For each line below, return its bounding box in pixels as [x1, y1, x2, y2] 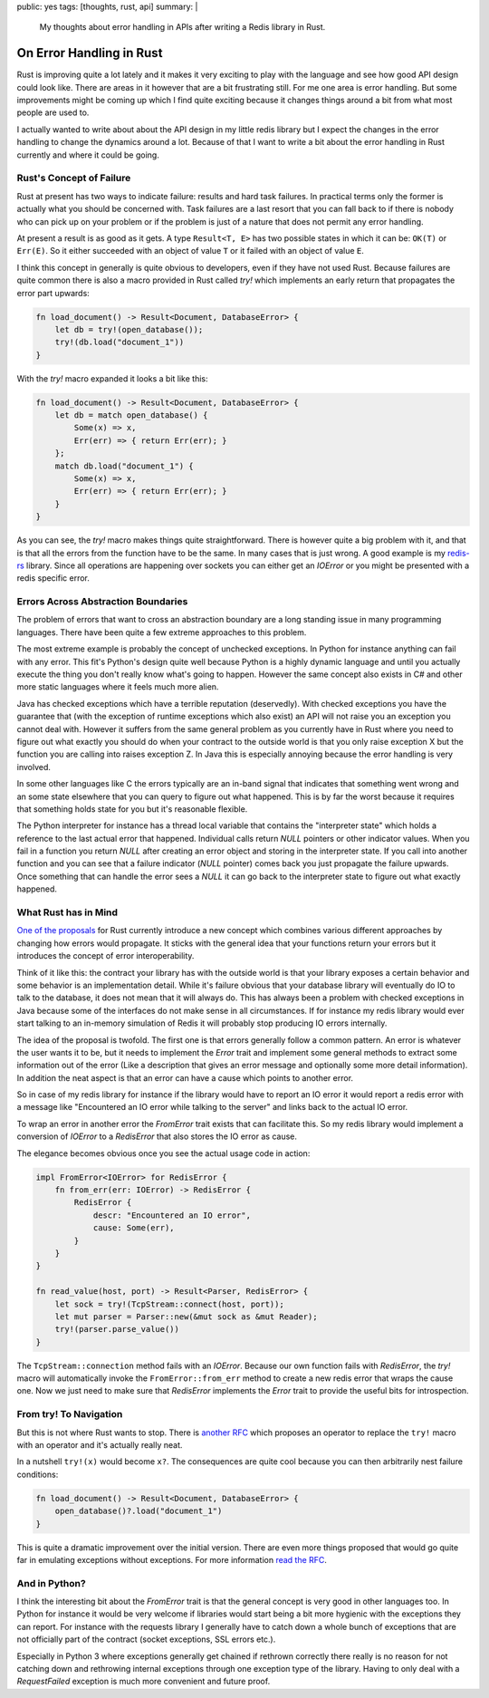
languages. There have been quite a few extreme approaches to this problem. [16, 626, 307, 638]
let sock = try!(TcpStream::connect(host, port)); [54, 1298, 284, 1309]
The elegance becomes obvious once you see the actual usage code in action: [16, 1147, 311, 1159]
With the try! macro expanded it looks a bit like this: [16, 372, 208, 384]
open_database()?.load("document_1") [54, 1506, 223, 1517]
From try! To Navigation [16, 1408, 123, 1421]
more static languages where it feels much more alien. [16, 681, 219, 692]
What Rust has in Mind [16, 906, 118, 919]
